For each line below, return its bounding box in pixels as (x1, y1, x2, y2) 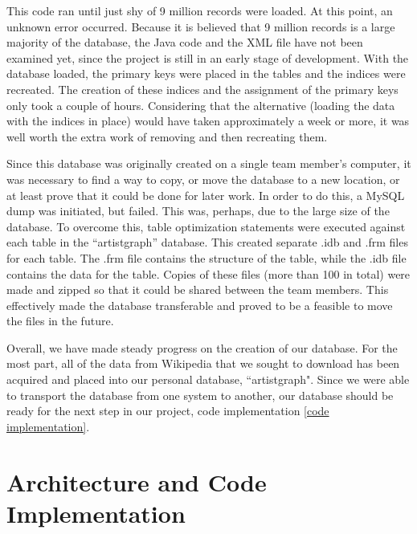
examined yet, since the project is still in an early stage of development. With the (6, 49, 409, 66)
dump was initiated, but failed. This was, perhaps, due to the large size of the (6, 202, 390, 219)
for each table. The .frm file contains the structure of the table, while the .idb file (6, 249, 407, 266)
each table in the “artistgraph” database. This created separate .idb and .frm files (6, 234, 408, 251)
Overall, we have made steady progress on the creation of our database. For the (6, 339, 398, 356)
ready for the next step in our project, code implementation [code (6, 402, 329, 419)
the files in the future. (6, 312, 114, 329)
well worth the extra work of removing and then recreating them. (6, 128, 328, 145)
